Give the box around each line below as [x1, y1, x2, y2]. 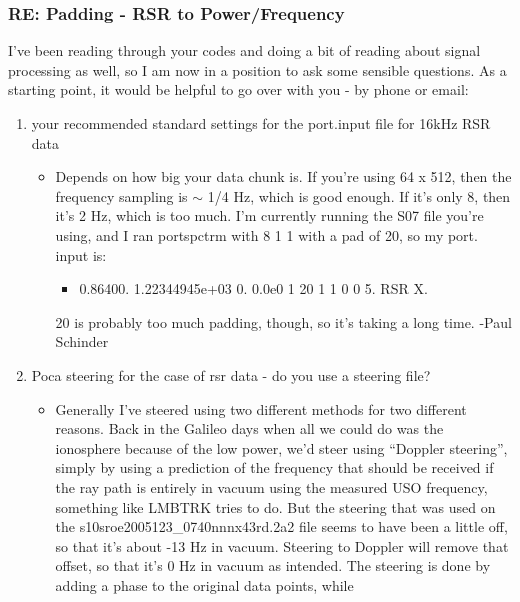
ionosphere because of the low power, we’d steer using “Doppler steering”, [55, 437, 508, 458]
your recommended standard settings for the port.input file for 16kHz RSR [31, 113, 491, 133]
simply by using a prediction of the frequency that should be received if [55, 457, 494, 478]
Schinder [55, 331, 109, 352]
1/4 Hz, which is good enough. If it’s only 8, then [207, 185, 511, 206]
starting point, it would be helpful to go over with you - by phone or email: [8, 79, 469, 100]
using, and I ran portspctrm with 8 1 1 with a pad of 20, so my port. [55, 224, 478, 245]
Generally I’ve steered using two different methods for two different [55, 398, 467, 419]
